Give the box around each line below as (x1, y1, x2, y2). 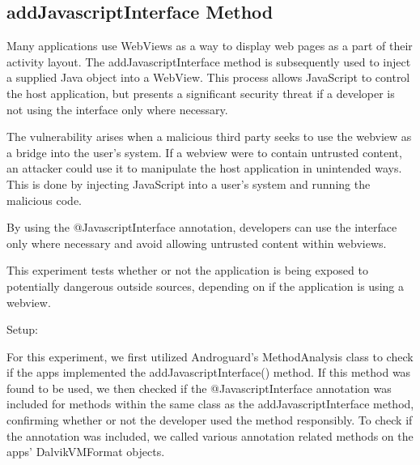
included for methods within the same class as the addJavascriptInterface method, (6, 395, 414, 412)
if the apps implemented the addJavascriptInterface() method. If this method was (6, 364, 411, 381)
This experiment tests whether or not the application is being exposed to (6, 262, 368, 279)
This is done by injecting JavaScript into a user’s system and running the (6, 175, 371, 192)
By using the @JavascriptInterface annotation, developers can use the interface (6, 219, 397, 236)
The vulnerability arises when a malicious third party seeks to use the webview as (6, 128, 412, 145)
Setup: (6, 321, 38, 338)
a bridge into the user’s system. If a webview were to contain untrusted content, (6, 143, 402, 160)
